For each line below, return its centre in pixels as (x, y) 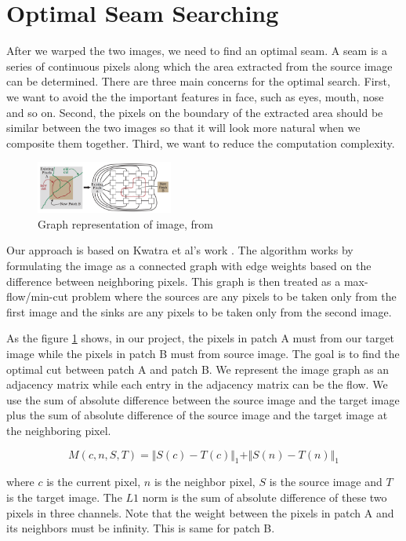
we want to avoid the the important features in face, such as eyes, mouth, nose (195, 96)
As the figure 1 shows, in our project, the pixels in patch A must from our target (200, 338)
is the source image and (326, 482)
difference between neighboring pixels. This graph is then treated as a (174, 281)
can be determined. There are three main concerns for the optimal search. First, (198, 81)
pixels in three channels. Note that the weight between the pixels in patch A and (200, 512)
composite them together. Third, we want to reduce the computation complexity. (201, 143)
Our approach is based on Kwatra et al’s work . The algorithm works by (180, 250)
